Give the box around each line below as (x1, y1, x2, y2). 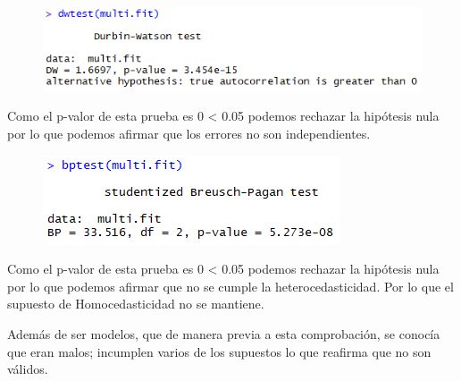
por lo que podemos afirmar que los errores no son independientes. (7, 124, 371, 143)
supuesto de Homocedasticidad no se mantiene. (7, 294, 264, 313)
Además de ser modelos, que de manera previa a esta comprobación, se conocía (7, 325, 440, 343)
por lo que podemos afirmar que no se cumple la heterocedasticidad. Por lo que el (7, 276, 454, 295)
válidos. (7, 360, 48, 378)
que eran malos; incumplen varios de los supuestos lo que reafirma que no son (7, 342, 432, 360)
